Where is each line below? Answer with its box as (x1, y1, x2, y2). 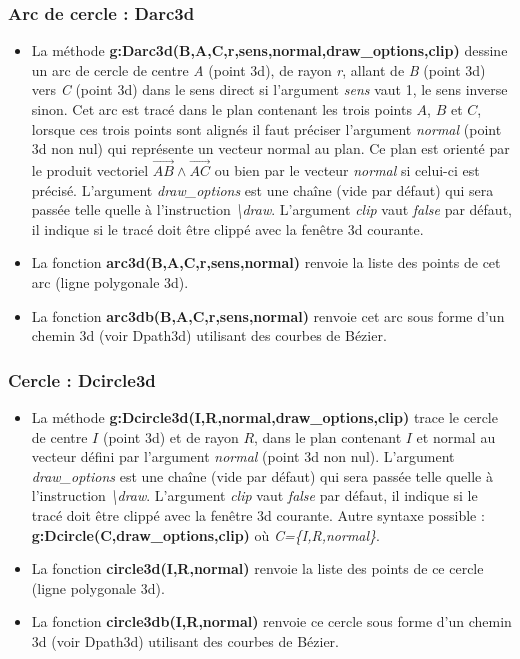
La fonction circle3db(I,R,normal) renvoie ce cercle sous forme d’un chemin (31, 611, 512, 632)
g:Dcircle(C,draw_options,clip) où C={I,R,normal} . (31, 524, 380, 545)
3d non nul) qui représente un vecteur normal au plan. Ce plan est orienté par (31, 138, 510, 159)
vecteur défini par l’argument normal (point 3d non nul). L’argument (31, 446, 455, 467)
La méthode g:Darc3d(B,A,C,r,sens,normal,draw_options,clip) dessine (31, 40, 508, 61)
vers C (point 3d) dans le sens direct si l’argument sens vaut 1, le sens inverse (31, 79, 508, 100)
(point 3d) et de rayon (102, 426, 239, 447)
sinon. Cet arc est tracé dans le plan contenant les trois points (31, 99, 412, 119)
